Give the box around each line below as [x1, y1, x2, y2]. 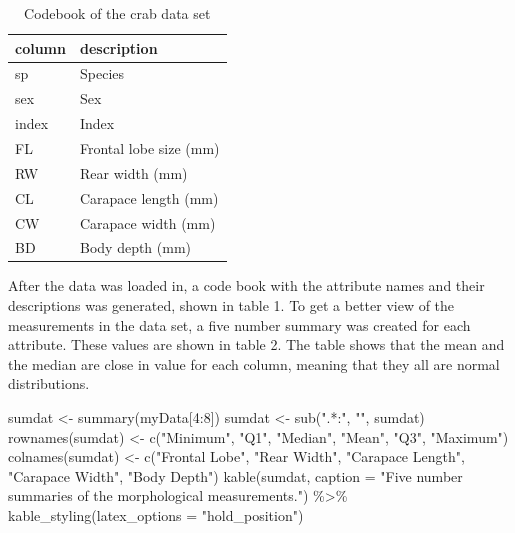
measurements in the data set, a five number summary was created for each [8, 314, 471, 335]
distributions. [8, 373, 90, 394]
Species [79, 63, 125, 84]
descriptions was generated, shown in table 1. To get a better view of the [8, 295, 455, 316]
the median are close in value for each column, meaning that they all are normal [8, 353, 500, 374]
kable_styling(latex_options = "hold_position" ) [8, 504, 304, 525]
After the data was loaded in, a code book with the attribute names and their [8, 275, 485, 296]
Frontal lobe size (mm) [79, 137, 220, 158]
